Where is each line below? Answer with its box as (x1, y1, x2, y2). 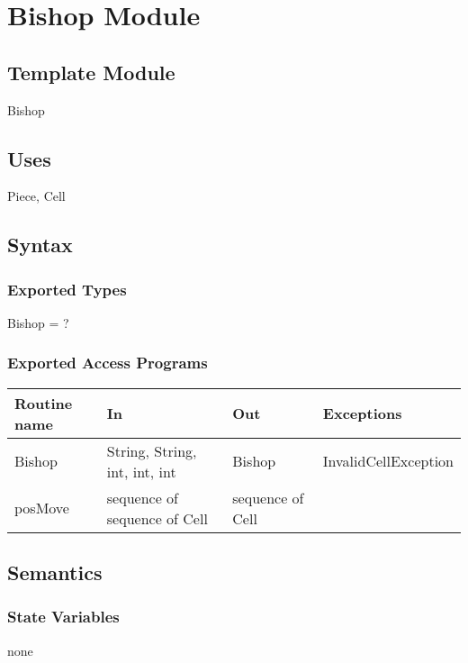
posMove (14, 497, 69, 519)
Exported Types (7, 277, 127, 300)
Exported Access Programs (7, 351, 208, 374)
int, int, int (106, 460, 176, 482)
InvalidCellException (322, 450, 454, 472)
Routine (14, 392, 73, 413)
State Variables (7, 605, 120, 628)
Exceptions (322, 403, 402, 424)
